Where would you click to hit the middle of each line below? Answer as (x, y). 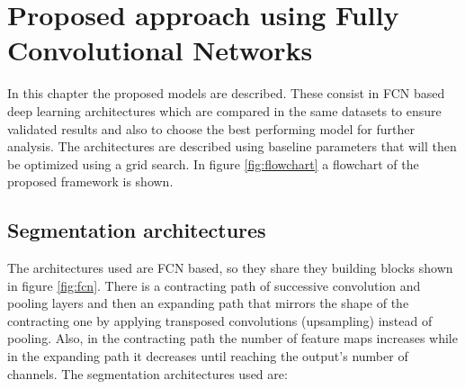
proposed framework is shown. (90, 181)
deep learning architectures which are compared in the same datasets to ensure (224, 110)
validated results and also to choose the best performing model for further (211, 128)
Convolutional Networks (160, 50)
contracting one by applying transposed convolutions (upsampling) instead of (220, 320)
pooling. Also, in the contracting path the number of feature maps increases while (232, 338)
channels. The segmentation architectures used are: (148, 373)
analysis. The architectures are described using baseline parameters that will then (232, 146)
